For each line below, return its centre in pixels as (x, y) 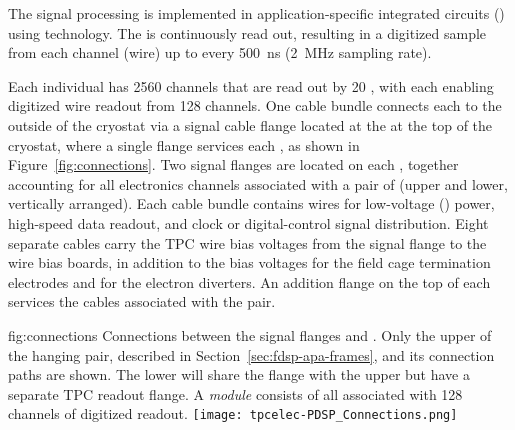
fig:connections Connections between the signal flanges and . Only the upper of (250, 334)
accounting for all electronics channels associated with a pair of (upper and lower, (258, 183)
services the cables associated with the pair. (142, 301)
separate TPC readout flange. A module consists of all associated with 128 (235, 393)
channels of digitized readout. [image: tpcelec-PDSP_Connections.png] (233, 413)
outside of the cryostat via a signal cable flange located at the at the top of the (250, 124)
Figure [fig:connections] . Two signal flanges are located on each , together (233, 164)
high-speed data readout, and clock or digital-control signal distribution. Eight (248, 222)
